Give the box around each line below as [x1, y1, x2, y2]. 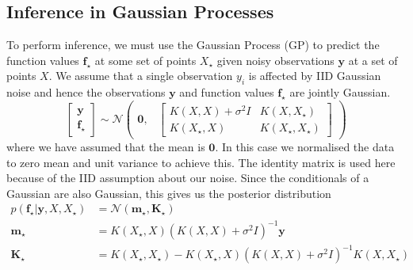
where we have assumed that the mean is [6, 139, 205, 155]
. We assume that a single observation [48, 67, 233, 84]
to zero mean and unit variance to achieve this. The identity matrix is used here [6, 154, 396, 170]
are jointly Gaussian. [289, 84, 391, 101]
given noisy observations [216, 51, 335, 68]
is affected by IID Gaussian [248, 67, 381, 84]
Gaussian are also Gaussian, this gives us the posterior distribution [6, 184, 331, 201]
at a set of [348, 51, 398, 68]
